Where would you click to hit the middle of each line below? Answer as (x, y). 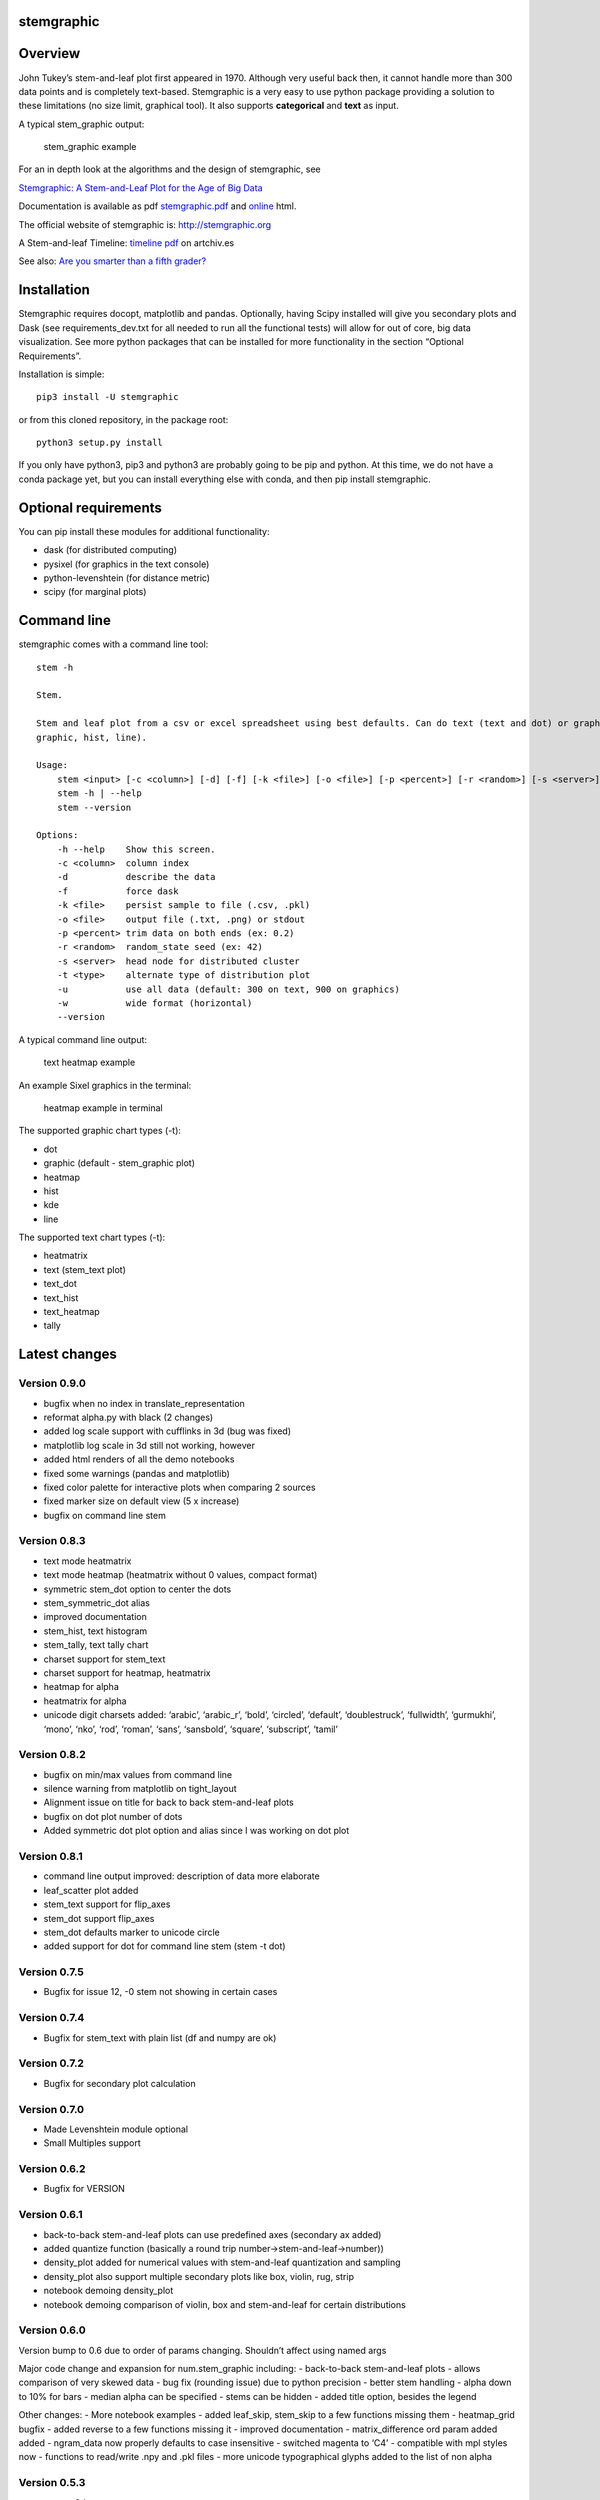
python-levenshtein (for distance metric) (126, 577)
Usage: (52, 765)
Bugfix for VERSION (84, 2189)
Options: (57, 835)
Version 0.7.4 (51, 2018)
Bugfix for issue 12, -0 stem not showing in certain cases (160, 1992)
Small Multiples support (92, 2143)
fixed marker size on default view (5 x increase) (141, 1501)
